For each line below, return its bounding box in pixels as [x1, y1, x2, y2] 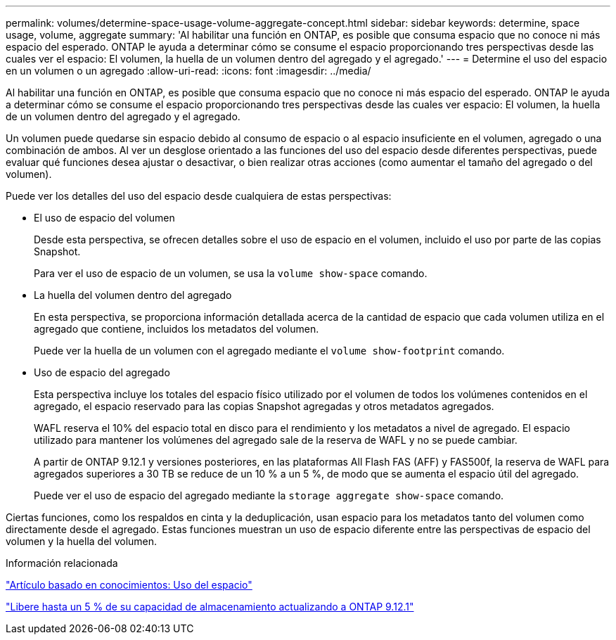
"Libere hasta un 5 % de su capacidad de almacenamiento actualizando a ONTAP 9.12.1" [6, 601, 414, 613]
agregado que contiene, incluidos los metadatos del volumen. [34, 323, 319, 335]
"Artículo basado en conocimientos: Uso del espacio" [6, 579, 252, 591]
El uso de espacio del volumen [34, 212, 175, 224]
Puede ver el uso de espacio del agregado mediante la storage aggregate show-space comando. [34, 489, 504, 501]
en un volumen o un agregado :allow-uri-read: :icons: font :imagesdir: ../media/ [6, 65, 371, 77]
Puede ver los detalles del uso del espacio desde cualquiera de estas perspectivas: [6, 190, 392, 202]
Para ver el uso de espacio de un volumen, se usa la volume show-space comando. [34, 267, 428, 279]
